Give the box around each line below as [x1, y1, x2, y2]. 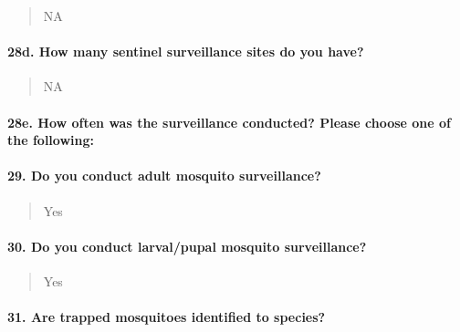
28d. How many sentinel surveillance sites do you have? [7, 42, 364, 61]
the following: [7, 130, 95, 150]
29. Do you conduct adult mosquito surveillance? [7, 166, 321, 185]
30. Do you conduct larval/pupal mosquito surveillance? [7, 236, 367, 255]
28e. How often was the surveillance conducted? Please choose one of [7, 112, 452, 131]
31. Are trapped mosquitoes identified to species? [7, 307, 326, 327]
